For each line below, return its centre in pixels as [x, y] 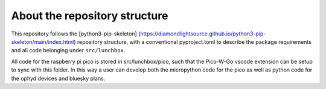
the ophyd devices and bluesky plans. [58, 78]
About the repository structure [90, 16]
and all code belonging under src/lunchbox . [68, 51]
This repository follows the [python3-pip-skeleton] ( [76, 34]
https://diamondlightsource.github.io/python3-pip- [203, 34]
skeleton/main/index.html [43, 41]
